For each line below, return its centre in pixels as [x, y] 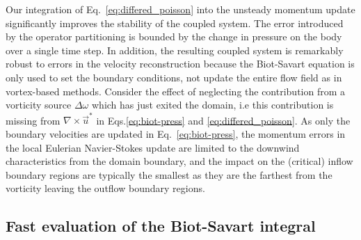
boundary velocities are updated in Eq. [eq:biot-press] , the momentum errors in [176, 134]
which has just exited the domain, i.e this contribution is [212, 105]
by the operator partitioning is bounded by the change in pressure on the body [174, 37]
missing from [33, 120]
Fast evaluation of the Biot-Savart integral [161, 226]
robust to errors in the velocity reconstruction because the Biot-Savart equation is [180, 64]
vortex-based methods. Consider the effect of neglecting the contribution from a [176, 91]
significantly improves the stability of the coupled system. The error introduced [175, 23]
